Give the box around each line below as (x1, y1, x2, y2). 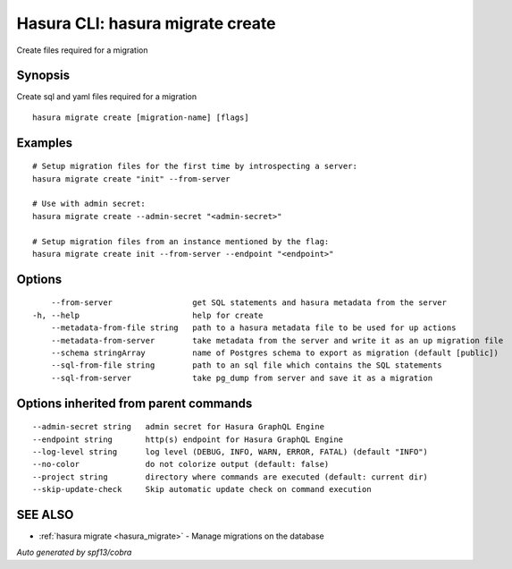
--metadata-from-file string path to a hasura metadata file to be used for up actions (50, 323, 457, 333)
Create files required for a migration (16, 45, 148, 55)
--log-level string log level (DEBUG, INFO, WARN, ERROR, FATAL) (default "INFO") (32, 446, 429, 456)
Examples (16, 135, 73, 150)
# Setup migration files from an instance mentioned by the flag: (32, 236, 330, 246)
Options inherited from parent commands (16, 395, 253, 411)
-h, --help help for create (32, 310, 264, 320)
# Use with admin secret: (32, 199, 147, 209)
